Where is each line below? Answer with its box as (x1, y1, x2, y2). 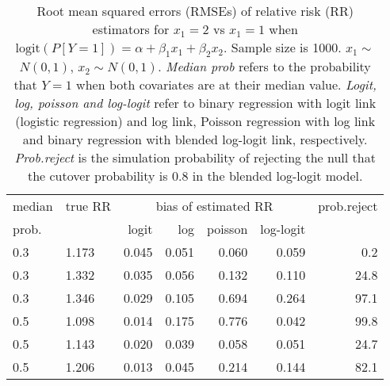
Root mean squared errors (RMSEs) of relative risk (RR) (36, 2, 354, 20)
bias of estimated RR (155, 197, 273, 216)
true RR (65, 197, 112, 216)
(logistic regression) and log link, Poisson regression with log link (15, 112, 376, 131)
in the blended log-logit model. (192, 166, 363, 185)
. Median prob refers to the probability (158, 57, 371, 76)
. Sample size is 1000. (224, 38, 342, 56)
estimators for (92, 20, 170, 38)
